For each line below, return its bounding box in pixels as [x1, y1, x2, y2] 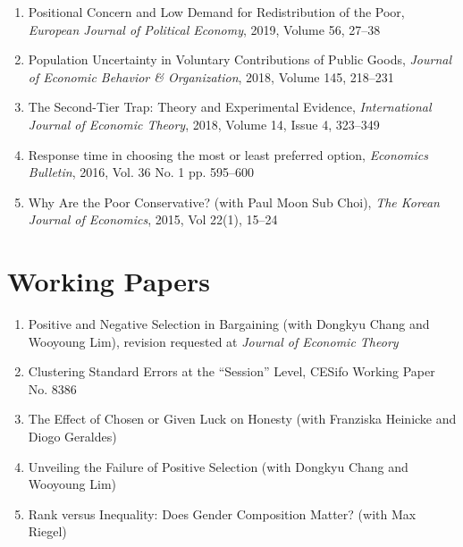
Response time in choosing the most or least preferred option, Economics [28, 145, 428, 164]
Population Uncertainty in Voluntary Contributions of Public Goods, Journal [28, 50, 452, 69]
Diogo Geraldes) [28, 427, 117, 446]
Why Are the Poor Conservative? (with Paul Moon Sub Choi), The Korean [28, 192, 440, 211]
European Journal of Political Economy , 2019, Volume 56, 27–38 [28, 20, 381, 38]
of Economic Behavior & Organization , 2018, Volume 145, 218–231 [28, 67, 394, 86]
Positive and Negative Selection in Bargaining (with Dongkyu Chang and [28, 315, 430, 333]
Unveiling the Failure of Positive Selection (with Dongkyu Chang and [28, 457, 408, 475]
